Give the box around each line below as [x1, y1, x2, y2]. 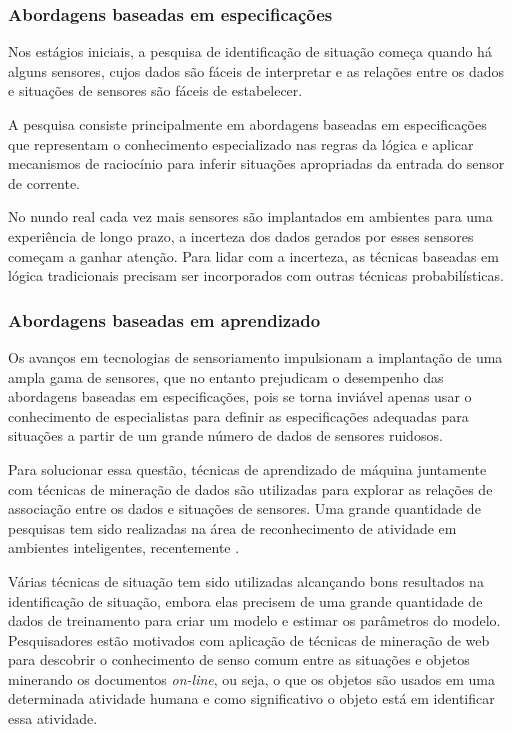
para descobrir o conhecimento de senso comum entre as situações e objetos [8, 649, 470, 670]
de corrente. [8, 172, 81, 193]
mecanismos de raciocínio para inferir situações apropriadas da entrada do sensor [8, 153, 505, 174]
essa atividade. [8, 708, 98, 729]
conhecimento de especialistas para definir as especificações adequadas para [8, 405, 469, 426]
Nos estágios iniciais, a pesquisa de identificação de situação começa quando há [8, 41, 492, 62]
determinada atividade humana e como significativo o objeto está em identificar [8, 688, 495, 709]
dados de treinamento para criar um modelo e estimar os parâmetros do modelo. [8, 610, 501, 631]
